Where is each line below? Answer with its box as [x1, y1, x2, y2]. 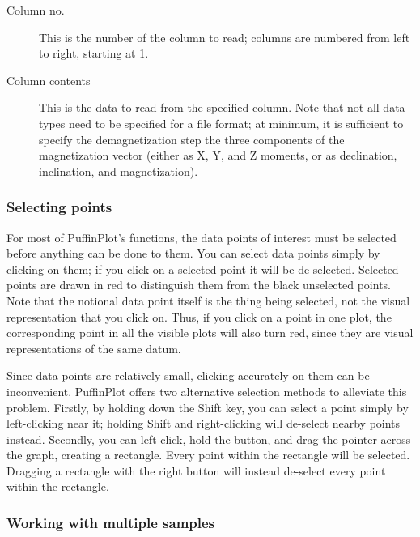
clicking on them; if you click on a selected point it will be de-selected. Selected [6, 260, 399, 277]
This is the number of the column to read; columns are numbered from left [39, 28, 410, 45]
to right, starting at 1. [39, 45, 149, 62]
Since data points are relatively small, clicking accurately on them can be [6, 367, 370, 384]
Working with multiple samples [6, 512, 215, 532]
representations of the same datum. [6, 339, 181, 356]
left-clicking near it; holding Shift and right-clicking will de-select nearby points [6, 415, 401, 432]
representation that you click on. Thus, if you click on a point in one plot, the [6, 308, 392, 325]
